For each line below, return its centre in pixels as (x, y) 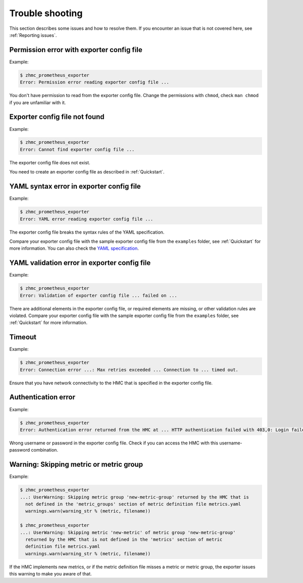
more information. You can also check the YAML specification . (74, 248)
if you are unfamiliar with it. (38, 102)
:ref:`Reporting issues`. (33, 35)
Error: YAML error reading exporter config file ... (87, 219)
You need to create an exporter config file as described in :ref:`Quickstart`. (87, 172)
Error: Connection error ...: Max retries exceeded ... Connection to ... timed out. (129, 370)
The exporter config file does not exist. (50, 162)
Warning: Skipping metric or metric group (76, 464)
